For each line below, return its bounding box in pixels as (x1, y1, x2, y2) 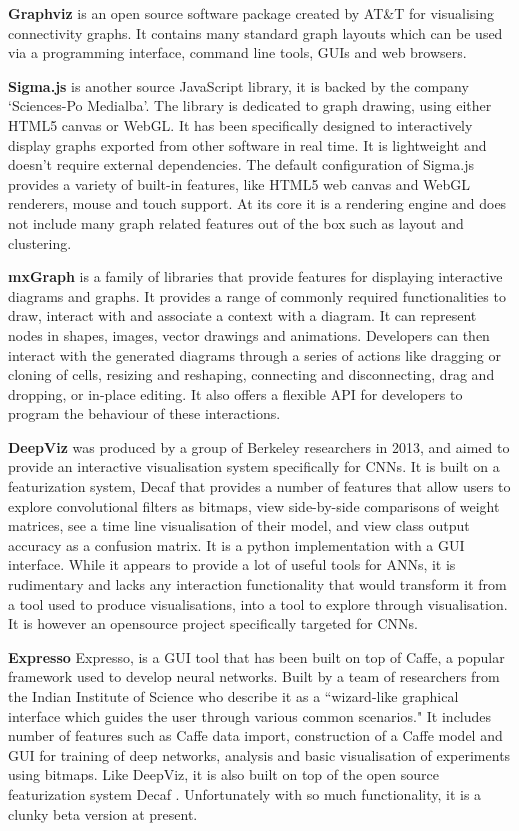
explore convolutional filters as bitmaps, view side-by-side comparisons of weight (8, 495, 500, 516)
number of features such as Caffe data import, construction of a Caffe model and (8, 725, 503, 746)
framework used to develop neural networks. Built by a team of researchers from (8, 666, 500, 687)
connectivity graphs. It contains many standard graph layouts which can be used (8, 22, 503, 43)
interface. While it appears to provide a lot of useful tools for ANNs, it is (8, 554, 456, 575)
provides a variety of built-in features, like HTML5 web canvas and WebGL (8, 173, 471, 194)
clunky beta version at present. (8, 803, 198, 824)
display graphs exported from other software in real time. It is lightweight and (8, 134, 487, 155)
